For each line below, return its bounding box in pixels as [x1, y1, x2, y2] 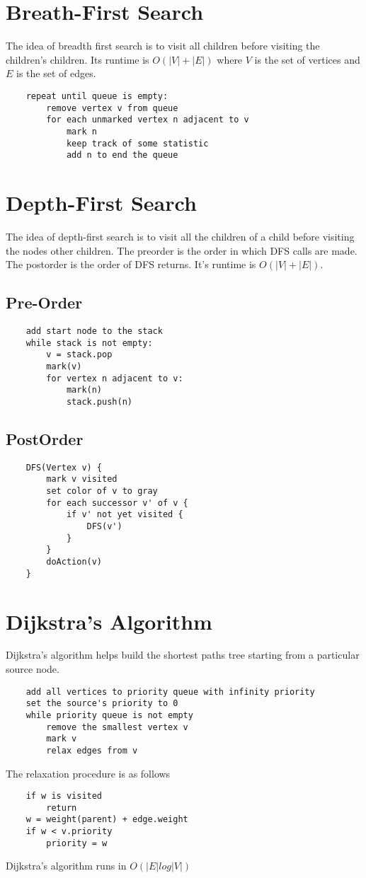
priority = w [46, 838, 108, 848]
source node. [6, 662, 59, 676]
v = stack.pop [46, 350, 113, 360]
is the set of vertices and [254, 52, 360, 67]
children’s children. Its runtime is [6, 52, 149, 67]
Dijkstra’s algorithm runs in [6, 858, 127, 873]
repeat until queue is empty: [25, 91, 168, 101]
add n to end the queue [66, 150, 178, 161]
